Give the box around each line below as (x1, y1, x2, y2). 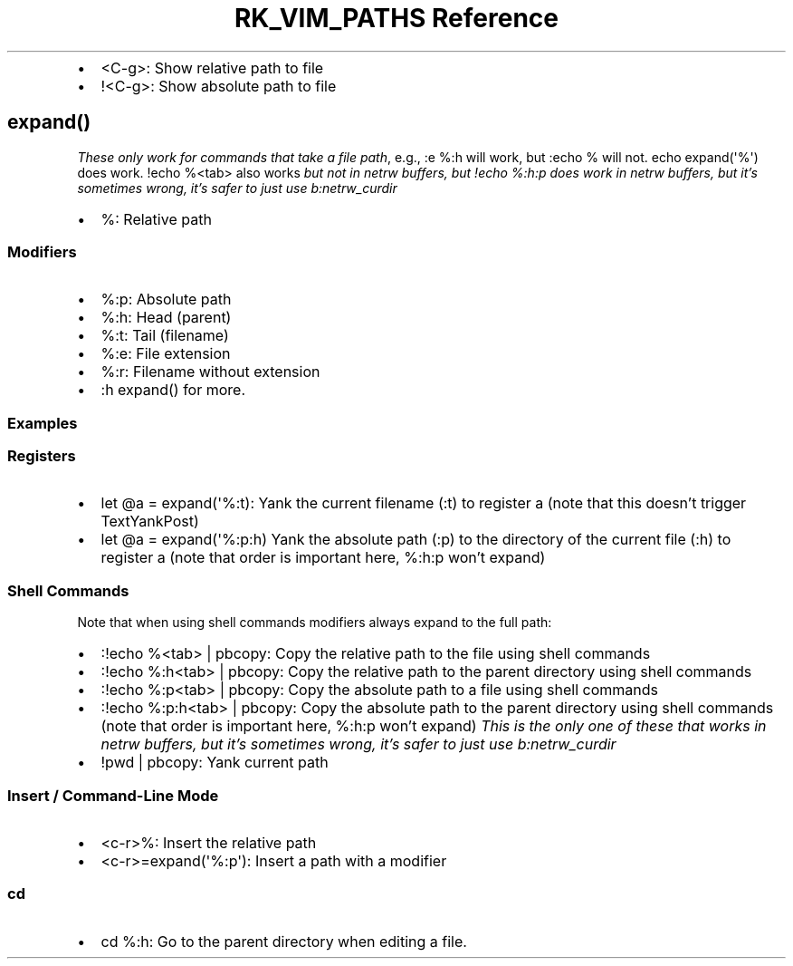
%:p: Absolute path (100, 290, 232, 309)
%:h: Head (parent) (100, 308, 232, 327)
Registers (7, 447, 76, 466)
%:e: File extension (100, 344, 231, 363)
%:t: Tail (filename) (100, 326, 229, 345)
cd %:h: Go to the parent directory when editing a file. (100, 932, 467, 951)
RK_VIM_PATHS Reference (234, 3, 559, 34)
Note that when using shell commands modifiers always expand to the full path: (77, 614, 552, 631)
